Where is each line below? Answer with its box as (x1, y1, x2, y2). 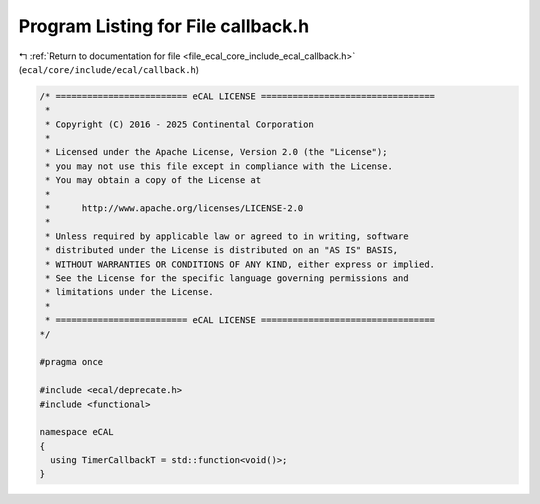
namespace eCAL (39, 426, 114, 438)
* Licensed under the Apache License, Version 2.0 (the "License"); (45, 146, 388, 158)
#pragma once (39, 356, 104, 368)
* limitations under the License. (45, 286, 214, 298)
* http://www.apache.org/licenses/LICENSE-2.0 (45, 203, 304, 214)
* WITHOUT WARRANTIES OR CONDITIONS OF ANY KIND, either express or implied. (45, 258, 435, 270)
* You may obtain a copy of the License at (45, 175, 262, 186)
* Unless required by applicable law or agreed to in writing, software (45, 230, 409, 242)
